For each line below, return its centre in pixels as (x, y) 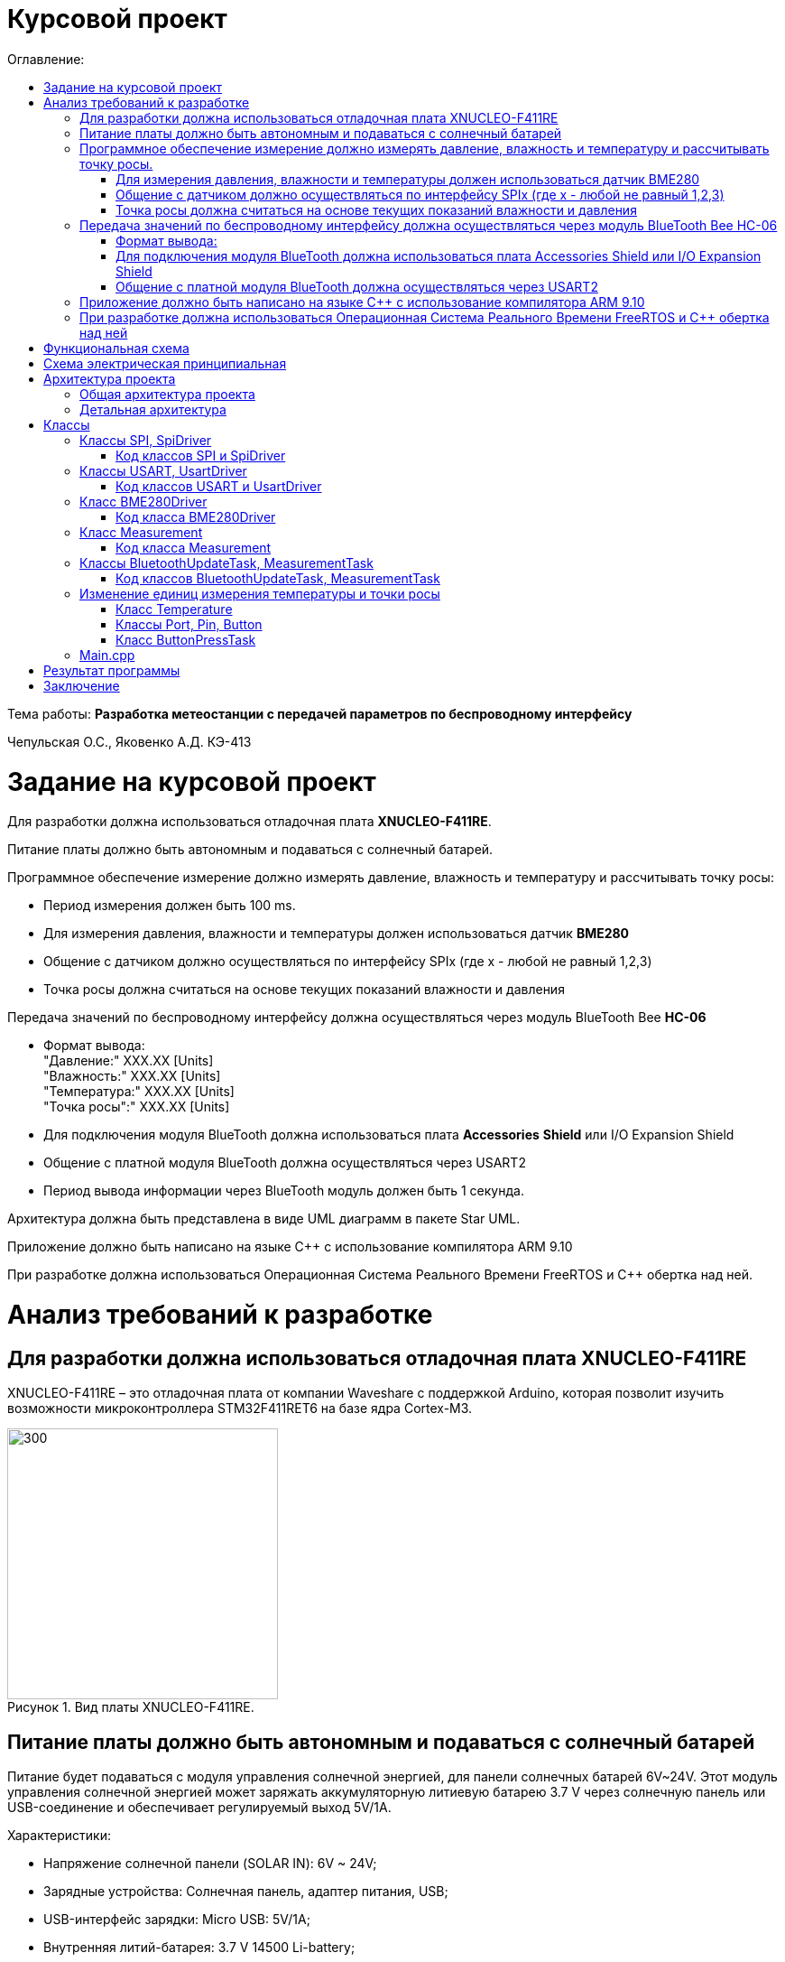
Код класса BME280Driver (196, 516)
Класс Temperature (174, 609)
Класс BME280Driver (143, 501)
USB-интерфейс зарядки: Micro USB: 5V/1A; (177, 1920)
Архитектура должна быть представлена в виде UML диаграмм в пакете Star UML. (264, 1219)
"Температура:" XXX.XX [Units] (139, 1092)
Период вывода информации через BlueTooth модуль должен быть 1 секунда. (284, 1191)
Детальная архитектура (153, 409)
